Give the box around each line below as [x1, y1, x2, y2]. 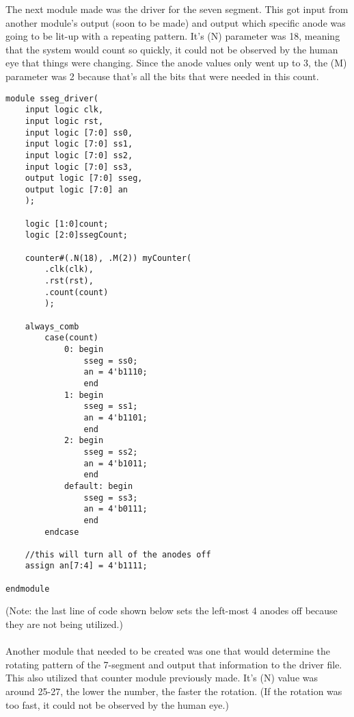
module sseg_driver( [5, 93, 99, 103]
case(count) [44, 333, 99, 343]
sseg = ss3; [83, 492, 138, 503]
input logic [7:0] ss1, [25, 139, 133, 149]
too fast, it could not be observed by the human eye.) [5, 697, 229, 712]
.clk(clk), [44, 264, 94, 275]
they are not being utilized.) [5, 617, 123, 631]
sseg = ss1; [83, 401, 138, 412]
